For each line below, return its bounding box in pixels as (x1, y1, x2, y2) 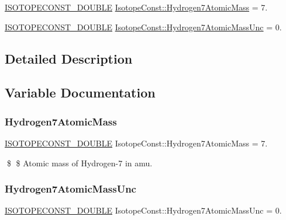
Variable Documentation (5, 83, 156, 102)
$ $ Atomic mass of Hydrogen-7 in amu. (6, 156, 153, 169)
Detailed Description (5, 49, 133, 67)
